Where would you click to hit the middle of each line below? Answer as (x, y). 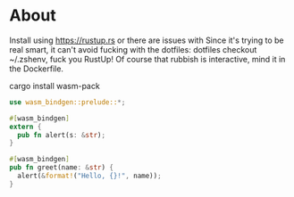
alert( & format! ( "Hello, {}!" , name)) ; (90, 176)
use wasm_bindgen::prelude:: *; (67, 102)
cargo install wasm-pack (55, 86)
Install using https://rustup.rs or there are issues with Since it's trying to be (147, 40)
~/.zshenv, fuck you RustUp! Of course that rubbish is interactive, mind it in (147, 59)
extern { (25, 127)
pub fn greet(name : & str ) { (62, 168)
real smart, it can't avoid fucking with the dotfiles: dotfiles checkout (133, 49)
